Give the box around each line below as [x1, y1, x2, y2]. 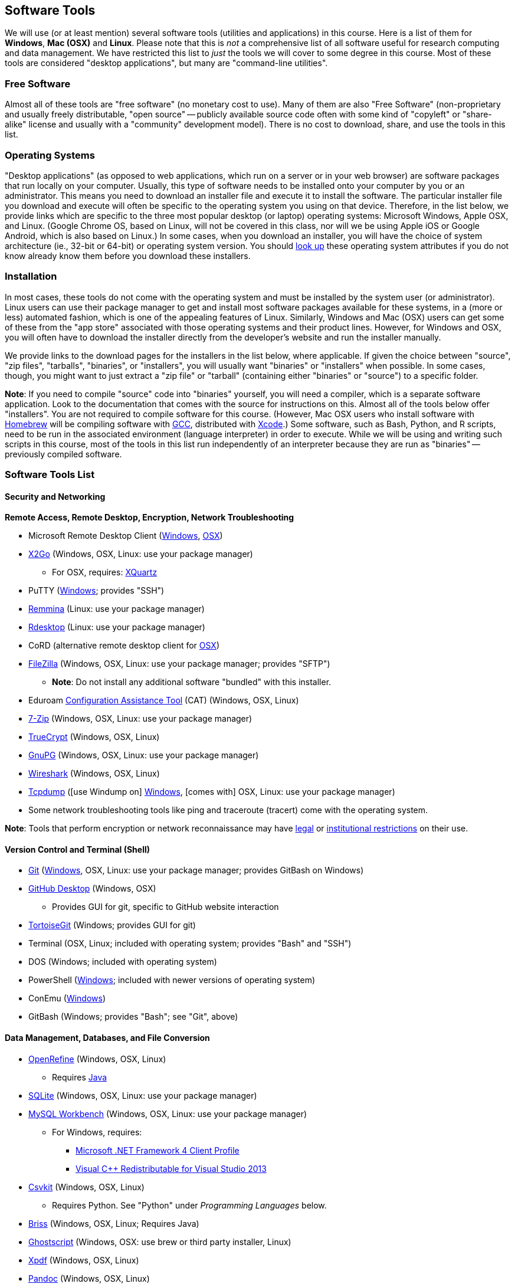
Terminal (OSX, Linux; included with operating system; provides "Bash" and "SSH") [28, 938, 352, 949]
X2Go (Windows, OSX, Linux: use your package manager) [28, 549, 253, 559]
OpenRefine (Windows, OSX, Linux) [28, 1053, 166, 1064]
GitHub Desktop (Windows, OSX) [28, 883, 156, 894]
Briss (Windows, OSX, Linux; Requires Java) [28, 1218, 199, 1229]
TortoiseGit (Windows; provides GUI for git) [28, 920, 196, 931]
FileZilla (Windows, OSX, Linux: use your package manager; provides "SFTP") [28, 659, 330, 669]
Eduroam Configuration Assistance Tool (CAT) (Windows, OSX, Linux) [28, 695, 299, 706]
